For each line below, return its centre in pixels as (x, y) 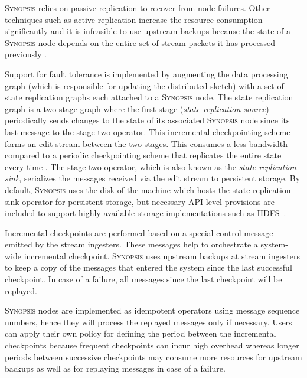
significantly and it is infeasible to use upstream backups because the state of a (148, 31)
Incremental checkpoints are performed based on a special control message (139, 232)
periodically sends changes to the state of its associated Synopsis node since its (147, 120)
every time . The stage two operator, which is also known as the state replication (151, 166)
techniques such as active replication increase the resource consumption (134, 19)
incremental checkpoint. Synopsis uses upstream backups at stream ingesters (162, 255)
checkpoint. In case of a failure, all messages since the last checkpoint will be (143, 279)
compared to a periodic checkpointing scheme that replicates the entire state (143, 155)
